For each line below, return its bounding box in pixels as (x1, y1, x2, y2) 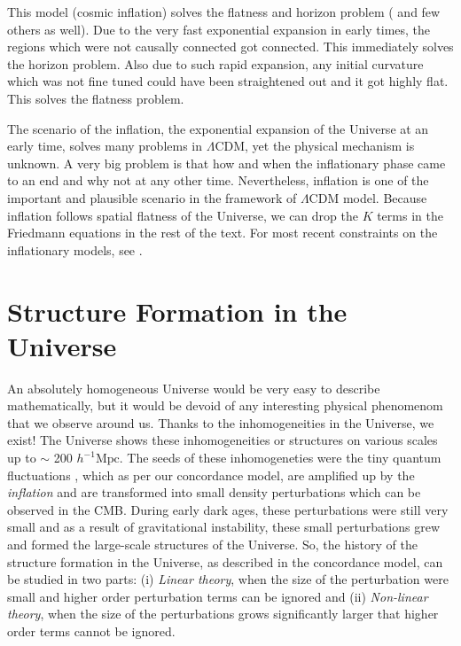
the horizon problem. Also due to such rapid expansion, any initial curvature (7, 54, 424, 73)
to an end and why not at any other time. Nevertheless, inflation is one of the (7, 171, 429, 190)
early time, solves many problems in (7, 136, 203, 155)
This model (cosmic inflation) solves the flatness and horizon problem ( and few (7, 3, 441, 20)
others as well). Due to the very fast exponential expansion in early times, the (7, 19, 431, 38)
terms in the (377, 206, 443, 224)
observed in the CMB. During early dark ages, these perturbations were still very (7, 500, 449, 518)
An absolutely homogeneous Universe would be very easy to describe (7, 378, 380, 397)
